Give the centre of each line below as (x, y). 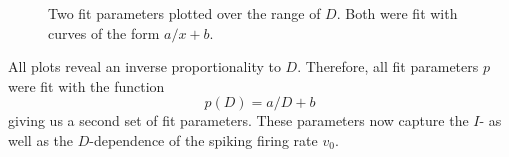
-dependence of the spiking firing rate (203, 139)
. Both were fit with (397, 13)
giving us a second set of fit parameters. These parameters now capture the (238, 120)
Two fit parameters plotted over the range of (184, 13)
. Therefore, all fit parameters (388, 66)
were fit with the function (86, 85)
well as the (41, 139)
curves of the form (104, 32)
